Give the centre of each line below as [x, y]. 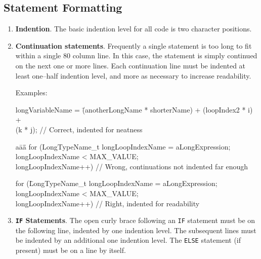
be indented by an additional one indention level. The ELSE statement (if [128, 240]
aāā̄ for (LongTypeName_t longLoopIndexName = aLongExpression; [123, 146]
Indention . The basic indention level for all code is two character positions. [134, 29]
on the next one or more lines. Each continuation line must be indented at [130, 65]
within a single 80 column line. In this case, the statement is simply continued [136, 55]
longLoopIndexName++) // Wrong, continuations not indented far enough [132, 166]
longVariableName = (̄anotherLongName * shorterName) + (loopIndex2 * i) [134, 109]
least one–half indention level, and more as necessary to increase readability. [133, 75]
